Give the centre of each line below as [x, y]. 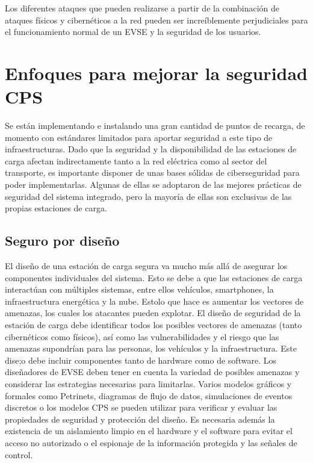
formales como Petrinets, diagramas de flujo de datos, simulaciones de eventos [149, 395]
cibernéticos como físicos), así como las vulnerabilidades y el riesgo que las [142, 336]
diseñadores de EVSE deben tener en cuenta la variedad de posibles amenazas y [152, 372]
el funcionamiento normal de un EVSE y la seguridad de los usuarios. [133, 32]
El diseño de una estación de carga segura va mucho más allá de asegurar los [146, 266]
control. [19, 454]
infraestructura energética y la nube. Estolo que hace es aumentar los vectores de [154, 301]
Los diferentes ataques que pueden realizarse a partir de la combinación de [142, 8]
